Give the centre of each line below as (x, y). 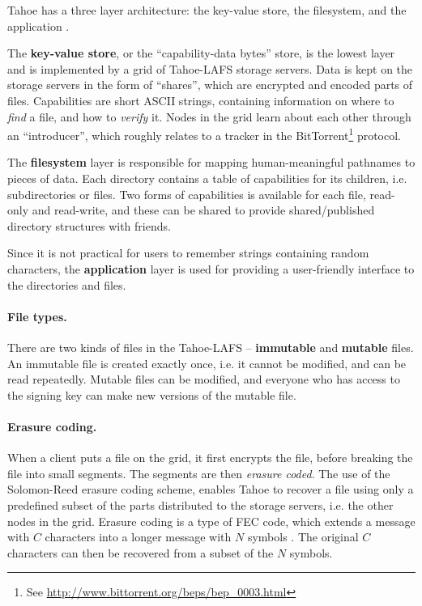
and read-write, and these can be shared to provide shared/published (203, 210)
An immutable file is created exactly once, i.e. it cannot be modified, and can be (207, 363)
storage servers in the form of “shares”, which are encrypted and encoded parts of (210, 85)
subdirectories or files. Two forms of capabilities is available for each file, (187, 194)
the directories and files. (67, 284)
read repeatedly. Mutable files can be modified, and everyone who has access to (204, 379)
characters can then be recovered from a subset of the (141, 552)
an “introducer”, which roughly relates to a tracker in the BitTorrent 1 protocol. (204, 134)
